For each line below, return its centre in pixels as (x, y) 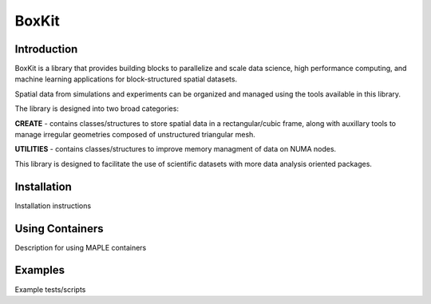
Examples (40, 270)
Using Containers (59, 229)
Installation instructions (53, 205)
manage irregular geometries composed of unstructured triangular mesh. (135, 135)
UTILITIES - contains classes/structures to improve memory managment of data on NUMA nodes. (176, 149)
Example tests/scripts (50, 289)
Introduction (46, 49)
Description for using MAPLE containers (81, 247)
